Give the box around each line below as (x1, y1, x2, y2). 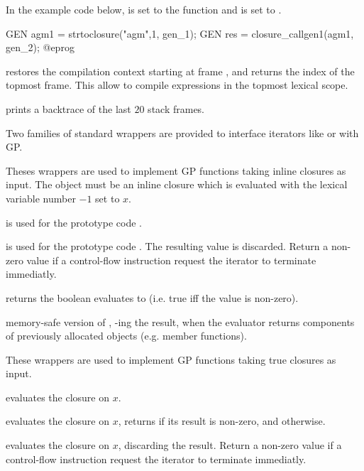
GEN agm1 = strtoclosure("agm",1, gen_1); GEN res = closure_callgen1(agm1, (6, 26, 354, 40)
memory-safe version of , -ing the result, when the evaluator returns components (6, 314, 355, 329)
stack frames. (148, 101, 205, 116)
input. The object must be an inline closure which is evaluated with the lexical (6, 177, 348, 192)
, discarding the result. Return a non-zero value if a (118, 438, 342, 453)
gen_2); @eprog (6, 40, 75, 55)
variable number (6, 190, 76, 205)
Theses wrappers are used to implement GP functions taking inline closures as (6, 163, 346, 178)
